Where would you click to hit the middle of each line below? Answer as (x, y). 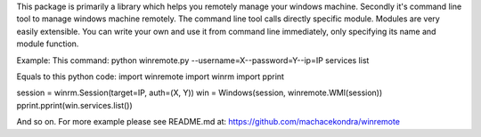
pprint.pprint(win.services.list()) (74, 105)
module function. (48, 44)
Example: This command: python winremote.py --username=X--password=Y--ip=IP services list (193, 60)
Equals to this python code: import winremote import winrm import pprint (151, 77)
